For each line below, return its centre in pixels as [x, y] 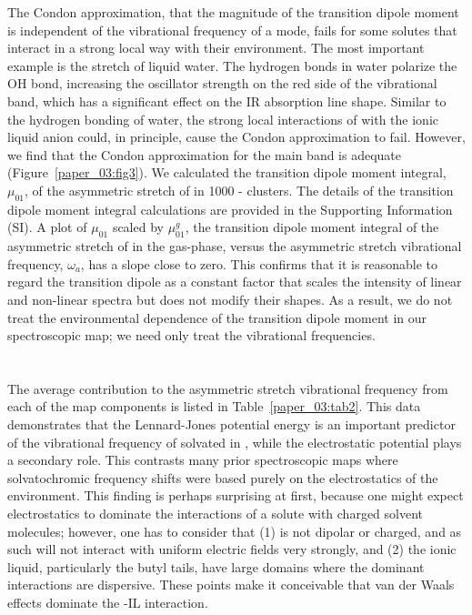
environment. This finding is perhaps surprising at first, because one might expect [236, 495]
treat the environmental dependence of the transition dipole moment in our [217, 317]
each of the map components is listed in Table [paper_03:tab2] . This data [214, 406]
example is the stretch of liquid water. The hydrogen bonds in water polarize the [232, 65]
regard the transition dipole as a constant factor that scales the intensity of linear [235, 282]
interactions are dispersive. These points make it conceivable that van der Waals [231, 585]
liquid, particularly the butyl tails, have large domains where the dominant [216, 566]
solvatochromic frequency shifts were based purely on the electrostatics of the [223, 477]
